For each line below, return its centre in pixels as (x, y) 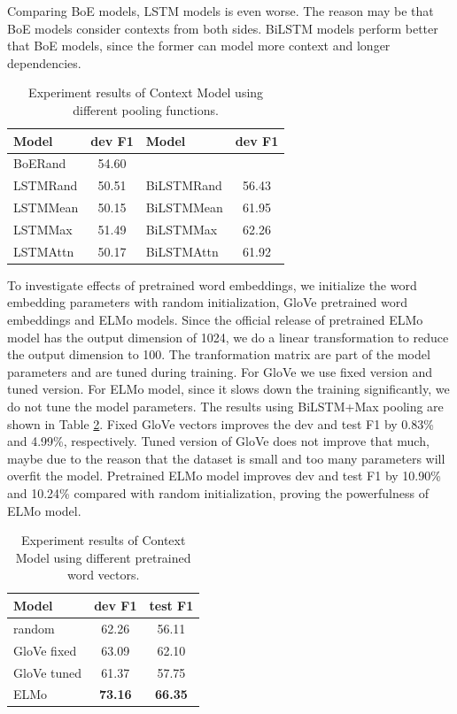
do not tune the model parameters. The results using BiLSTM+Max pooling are (225, 407)
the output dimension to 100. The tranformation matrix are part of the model (219, 354)
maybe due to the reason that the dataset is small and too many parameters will (226, 458)
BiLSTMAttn (182, 251)
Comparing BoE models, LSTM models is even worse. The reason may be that (221, 11)
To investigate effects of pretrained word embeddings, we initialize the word (212, 284)
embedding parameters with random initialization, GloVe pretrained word (207, 302)
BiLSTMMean (184, 207)
